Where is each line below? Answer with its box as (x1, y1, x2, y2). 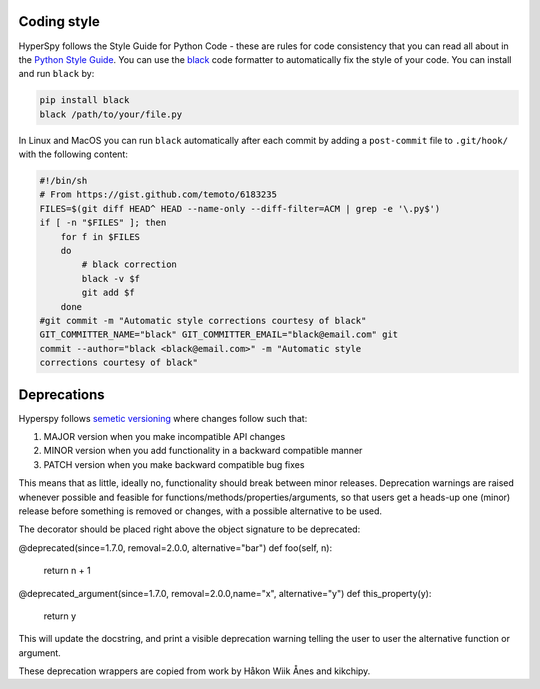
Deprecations (18, 386, 105, 403)
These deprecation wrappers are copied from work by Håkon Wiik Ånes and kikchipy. (18, 665, 371, 677)
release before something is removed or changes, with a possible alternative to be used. (18, 505, 383, 517)
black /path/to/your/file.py (39, 108, 183, 120)
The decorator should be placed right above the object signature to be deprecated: (18, 523, 361, 535)
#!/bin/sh (39, 175, 88, 187)
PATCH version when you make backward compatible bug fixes (43, 458, 305, 470)
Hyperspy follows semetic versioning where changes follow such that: (18, 412, 308, 424)
